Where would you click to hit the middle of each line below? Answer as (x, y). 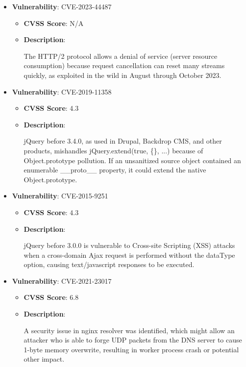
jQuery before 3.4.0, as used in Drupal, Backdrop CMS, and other (123, 141)
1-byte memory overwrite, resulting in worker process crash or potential (131, 349)
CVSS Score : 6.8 (51, 297)
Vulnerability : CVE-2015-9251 (60, 196)
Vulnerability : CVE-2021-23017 (62, 281)
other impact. (44, 359)
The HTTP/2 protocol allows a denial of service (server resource (121, 56)
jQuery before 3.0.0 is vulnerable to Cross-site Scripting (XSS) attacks (129, 245)
